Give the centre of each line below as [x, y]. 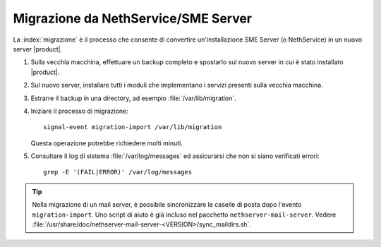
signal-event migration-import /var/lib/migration [133, 127]
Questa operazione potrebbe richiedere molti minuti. [107, 143]
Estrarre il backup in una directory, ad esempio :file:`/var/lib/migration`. [133, 98]
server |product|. [38, 49]
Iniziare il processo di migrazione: [79, 111]
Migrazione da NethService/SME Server [133, 18]
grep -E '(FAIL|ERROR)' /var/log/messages [118, 172]
